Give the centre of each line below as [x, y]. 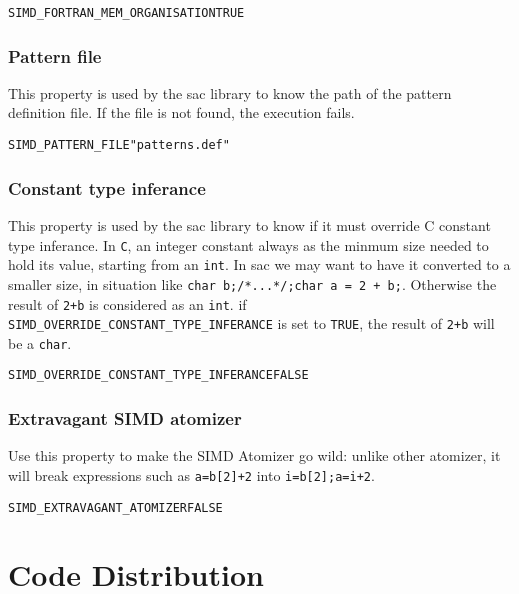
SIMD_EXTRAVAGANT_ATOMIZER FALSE [115, 507]
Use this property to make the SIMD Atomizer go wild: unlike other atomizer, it [254, 455]
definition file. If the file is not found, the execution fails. [181, 112]
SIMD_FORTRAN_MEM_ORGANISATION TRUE [126, 13]
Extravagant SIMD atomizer [125, 418]
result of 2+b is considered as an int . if [127, 303]
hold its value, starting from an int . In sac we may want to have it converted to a [259, 264]
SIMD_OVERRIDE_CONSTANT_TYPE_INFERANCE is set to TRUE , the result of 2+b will [251, 323]
